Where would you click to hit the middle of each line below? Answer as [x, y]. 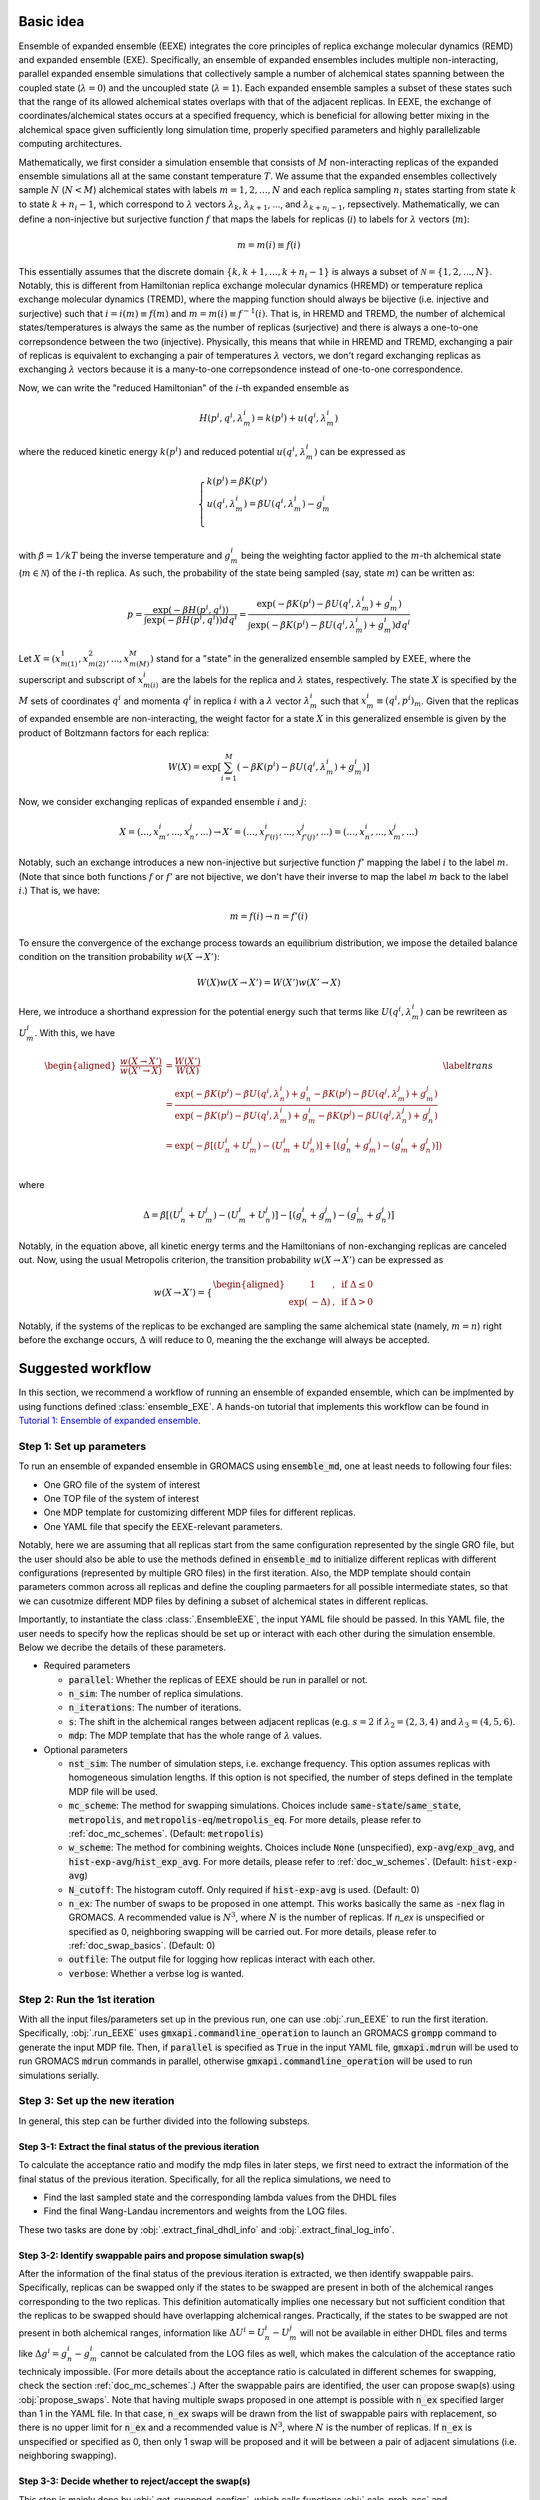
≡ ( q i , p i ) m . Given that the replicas [447, 701]
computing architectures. [70, 144]
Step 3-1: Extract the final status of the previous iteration [139, 2146]
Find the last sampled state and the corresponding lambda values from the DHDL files [220, 2197]
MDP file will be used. [113, 1791]
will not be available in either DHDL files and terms [403, 2332]
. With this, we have [74, 1032]
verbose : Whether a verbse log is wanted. [156, 1973]
